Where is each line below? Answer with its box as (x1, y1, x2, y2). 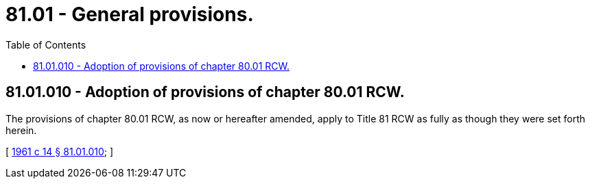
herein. (5, 124, 37, 136)
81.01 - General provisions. (5, 3, 254, 26)
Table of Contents (5, 38, 86, 51)
